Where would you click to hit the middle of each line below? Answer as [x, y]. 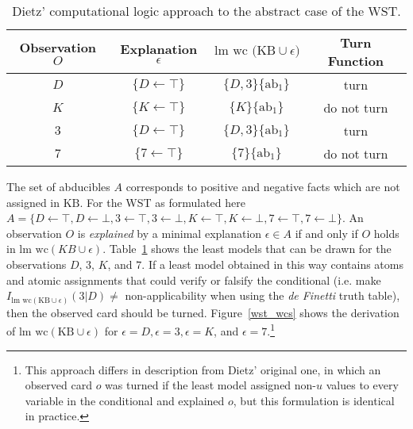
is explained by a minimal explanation [170, 233]
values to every [362, 385]
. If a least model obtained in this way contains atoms [272, 264]
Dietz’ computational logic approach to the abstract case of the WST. [206, 11]
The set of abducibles [58, 186]
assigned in [33, 202]
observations [37, 264]
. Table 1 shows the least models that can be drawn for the [247, 249]
